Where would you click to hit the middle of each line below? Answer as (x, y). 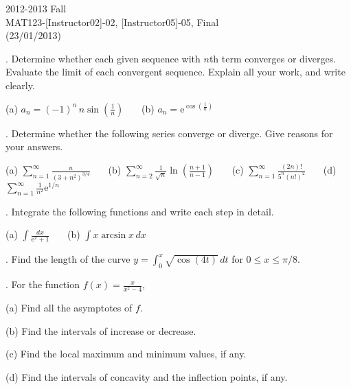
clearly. (20, 85)
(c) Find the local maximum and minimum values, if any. (126, 354)
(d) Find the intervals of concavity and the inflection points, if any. (147, 376)
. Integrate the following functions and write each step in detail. (140, 211)
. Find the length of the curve (68, 259)
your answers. (34, 146)
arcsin (114, 236)
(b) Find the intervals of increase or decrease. (101, 330)
